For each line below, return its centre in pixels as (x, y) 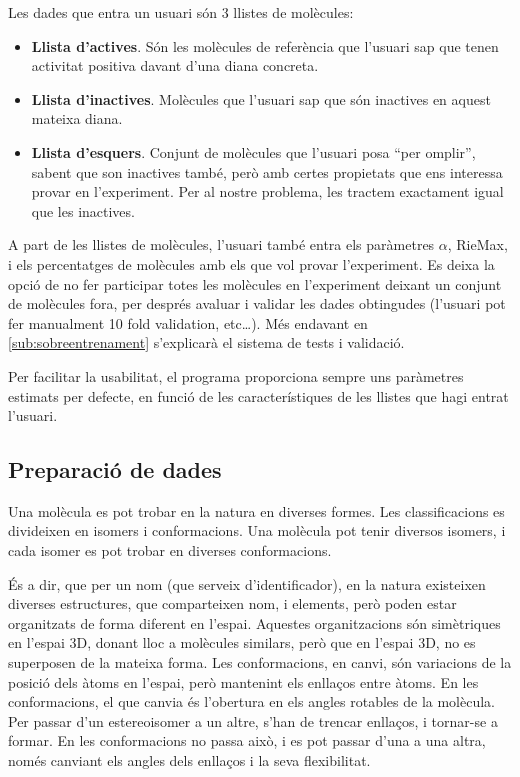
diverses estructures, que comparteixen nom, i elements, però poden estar (232, 603)
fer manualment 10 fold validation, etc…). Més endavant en (188, 322)
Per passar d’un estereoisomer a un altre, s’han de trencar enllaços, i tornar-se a (253, 720)
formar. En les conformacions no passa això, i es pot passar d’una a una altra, (247, 740)
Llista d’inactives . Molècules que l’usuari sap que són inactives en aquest (261, 98)
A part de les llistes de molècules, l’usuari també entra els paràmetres (221, 244)
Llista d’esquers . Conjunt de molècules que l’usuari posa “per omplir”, (253, 151)
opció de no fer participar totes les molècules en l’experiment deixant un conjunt (255, 283)
